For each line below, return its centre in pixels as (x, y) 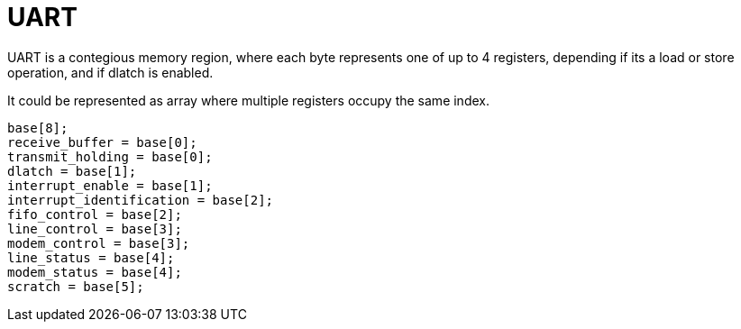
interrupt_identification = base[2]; (141, 200)
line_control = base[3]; (95, 228)
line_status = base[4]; (91, 257)
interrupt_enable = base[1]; (110, 185)
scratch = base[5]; (76, 286)
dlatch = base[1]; (72, 171)
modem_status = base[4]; (95, 272)
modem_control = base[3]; (99, 243)
